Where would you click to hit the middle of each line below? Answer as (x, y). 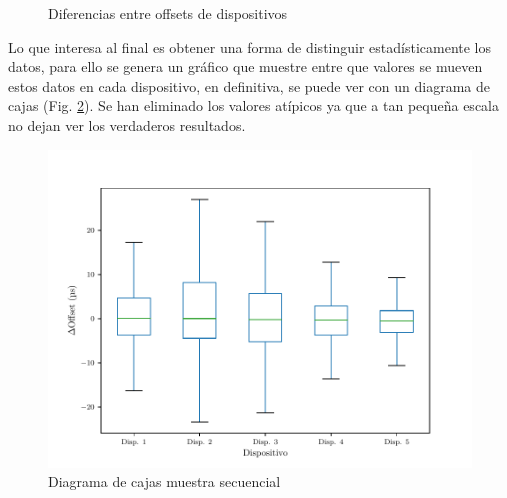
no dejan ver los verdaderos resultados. (127, 124)
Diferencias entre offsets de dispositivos (168, 13)
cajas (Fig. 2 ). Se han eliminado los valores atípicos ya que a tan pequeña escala (253, 105)
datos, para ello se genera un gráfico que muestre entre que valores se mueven (245, 66)
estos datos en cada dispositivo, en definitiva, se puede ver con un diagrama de (249, 85)
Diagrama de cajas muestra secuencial (164, 481)
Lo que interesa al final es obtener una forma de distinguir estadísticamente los (250, 46)
